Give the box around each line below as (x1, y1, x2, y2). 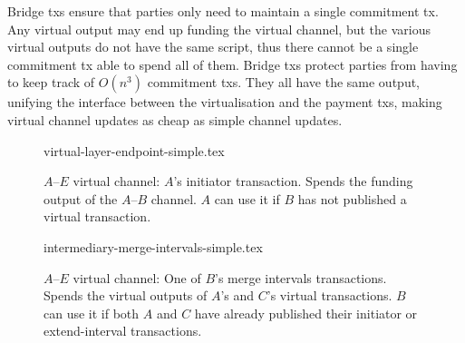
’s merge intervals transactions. (215, 268, 387, 287)
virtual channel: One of (73, 268, 201, 287)
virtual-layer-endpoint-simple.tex (44, 141, 225, 160)
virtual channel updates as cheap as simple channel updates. (7, 110, 343, 129)
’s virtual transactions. (266, 286, 392, 305)
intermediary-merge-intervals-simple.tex (44, 237, 263, 256)
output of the (44, 189, 118, 208)
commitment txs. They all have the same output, (147, 73, 421, 92)
